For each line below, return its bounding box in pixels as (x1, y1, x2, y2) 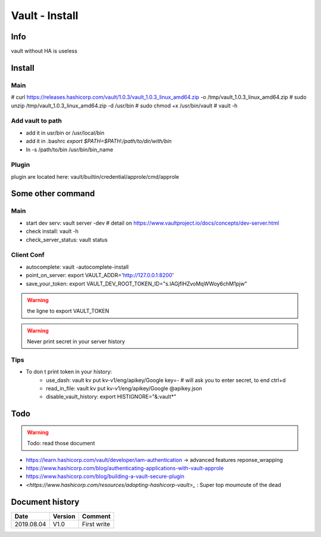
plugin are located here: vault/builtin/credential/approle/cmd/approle (11, 173, 180, 180)
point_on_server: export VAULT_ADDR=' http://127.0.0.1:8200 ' (26, 272, 174, 279)
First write (82, 520, 111, 528)
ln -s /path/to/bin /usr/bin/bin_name (26, 146, 114, 153)
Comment (82, 512, 111, 520)
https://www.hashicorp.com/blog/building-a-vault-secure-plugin (26, 473, 184, 480)
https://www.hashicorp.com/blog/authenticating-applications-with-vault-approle (26, 464, 224, 471)
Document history (11, 496, 80, 507)
